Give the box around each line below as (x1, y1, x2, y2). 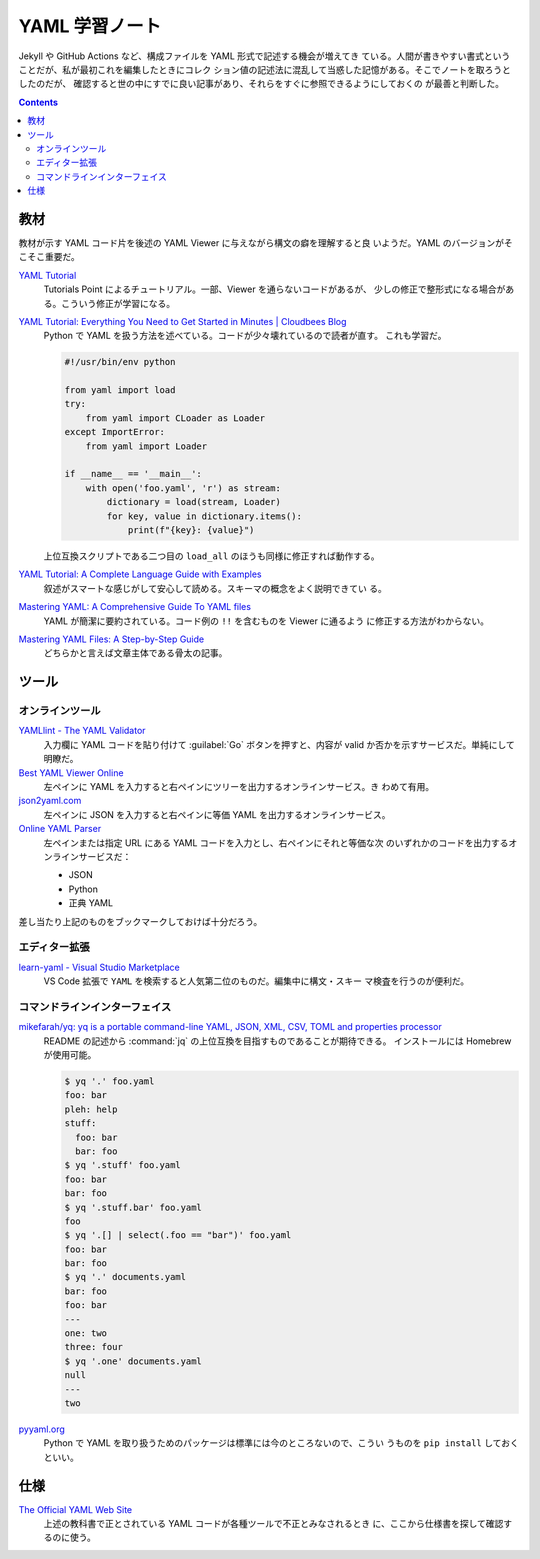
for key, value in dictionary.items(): (106, 510, 302, 522)
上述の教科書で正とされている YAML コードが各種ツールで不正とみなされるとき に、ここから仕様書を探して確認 (43, 1518, 504, 1530)
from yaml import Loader (85, 440, 208, 452)
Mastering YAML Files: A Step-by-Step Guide (18, 633, 205, 645)
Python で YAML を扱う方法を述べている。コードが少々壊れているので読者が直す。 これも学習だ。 (43, 330, 447, 342)
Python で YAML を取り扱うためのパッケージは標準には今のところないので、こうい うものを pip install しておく (43, 1437, 519, 1449)
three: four (64, 1341, 124, 1353)
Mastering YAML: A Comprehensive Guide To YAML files (18, 601, 252, 613)
